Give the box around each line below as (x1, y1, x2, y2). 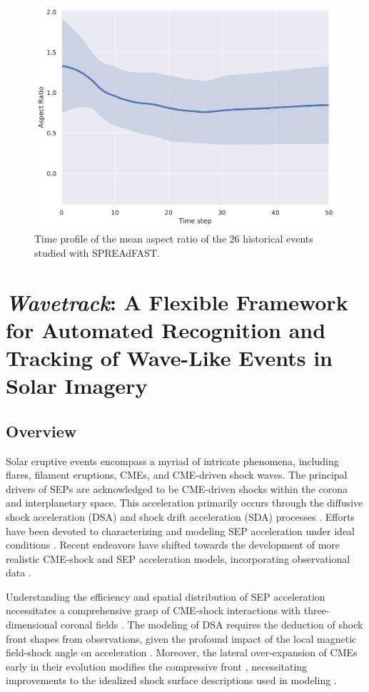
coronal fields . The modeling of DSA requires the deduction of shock (61, 617, 363, 632)
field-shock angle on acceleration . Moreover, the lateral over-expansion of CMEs (6, 645, 358, 660)
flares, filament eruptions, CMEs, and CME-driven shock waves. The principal (6, 467, 348, 482)
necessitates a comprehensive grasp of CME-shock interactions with (6, 603, 301, 618)
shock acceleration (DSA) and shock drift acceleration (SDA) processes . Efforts (6, 509, 355, 524)
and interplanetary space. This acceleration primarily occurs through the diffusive (6, 495, 363, 510)
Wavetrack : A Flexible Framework (6, 287, 348, 317)
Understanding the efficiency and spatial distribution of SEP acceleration (6, 589, 325, 604)
